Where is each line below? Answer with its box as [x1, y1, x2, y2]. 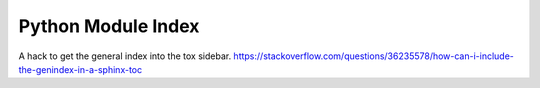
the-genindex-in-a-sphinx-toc [18, 63, 143, 75]
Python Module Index [18, 15, 200, 37]
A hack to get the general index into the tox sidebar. [18, 50, 232, 62]
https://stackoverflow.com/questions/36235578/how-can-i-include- [233, 50, 515, 62]
